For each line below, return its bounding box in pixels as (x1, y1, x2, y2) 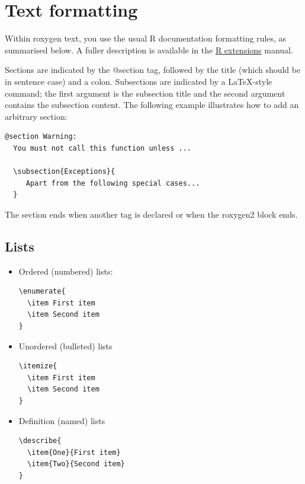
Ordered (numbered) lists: (18, 265, 113, 277)
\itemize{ (18, 362, 57, 371)
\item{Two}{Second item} (27, 460, 125, 469)
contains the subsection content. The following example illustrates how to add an (5, 98, 299, 111)
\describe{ (18, 437, 62, 445)
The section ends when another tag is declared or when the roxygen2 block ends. (5, 208, 298, 220)
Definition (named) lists (18, 414, 105, 426)
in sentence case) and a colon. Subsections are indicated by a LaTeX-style (5, 75, 272, 87)
